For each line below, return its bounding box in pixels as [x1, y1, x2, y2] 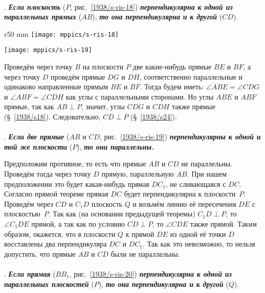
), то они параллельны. [77, 141, 154, 152]
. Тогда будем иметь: [140, 81, 204, 92]
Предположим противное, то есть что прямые [4, 158, 146, 169]
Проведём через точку [4, 61, 73, 72]
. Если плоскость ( [4, 1, 66, 12]
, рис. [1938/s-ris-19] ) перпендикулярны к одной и [99, 131, 261, 142]
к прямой [125, 228, 154, 239]
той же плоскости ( [4, 141, 73, 152]
